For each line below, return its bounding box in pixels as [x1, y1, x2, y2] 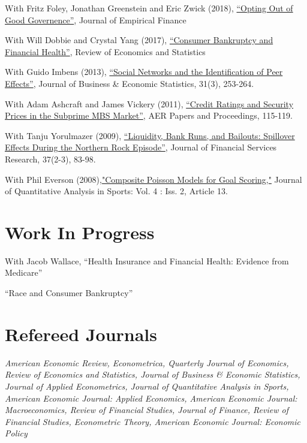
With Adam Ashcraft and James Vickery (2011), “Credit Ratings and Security [5, 97, 294, 110]
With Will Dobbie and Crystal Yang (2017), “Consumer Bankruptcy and [5, 34, 273, 46]
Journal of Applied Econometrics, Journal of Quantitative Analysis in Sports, [5, 379, 289, 392]
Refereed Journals [5, 321, 157, 346]
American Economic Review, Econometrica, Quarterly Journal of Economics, [5, 356, 289, 369]
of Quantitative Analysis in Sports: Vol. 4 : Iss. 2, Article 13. [5, 185, 228, 197]
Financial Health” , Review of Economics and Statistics [5, 45, 206, 58]
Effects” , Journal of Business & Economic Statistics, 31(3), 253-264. [5, 77, 254, 89]
